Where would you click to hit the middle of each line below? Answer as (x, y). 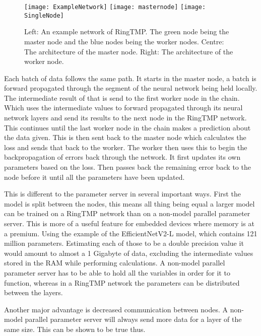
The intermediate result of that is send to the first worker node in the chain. (122, 97)
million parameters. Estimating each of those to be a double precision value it (124, 243)
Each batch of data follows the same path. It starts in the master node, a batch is (130, 78)
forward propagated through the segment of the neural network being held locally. (131, 88)
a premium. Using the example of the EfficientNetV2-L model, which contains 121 (131, 233)
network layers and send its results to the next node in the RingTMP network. (125, 118)
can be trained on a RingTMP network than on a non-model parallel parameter (127, 213)
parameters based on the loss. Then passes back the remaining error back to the (127, 167)
